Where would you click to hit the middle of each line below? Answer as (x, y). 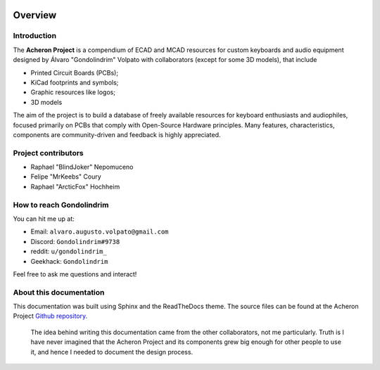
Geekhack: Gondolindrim (69, 261)
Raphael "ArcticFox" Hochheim (75, 186)
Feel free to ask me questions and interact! (75, 274)
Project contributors (48, 153)
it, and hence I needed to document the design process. (112, 352)
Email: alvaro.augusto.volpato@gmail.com (100, 231)
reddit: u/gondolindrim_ (69, 251)
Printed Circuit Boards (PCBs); (75, 72)
